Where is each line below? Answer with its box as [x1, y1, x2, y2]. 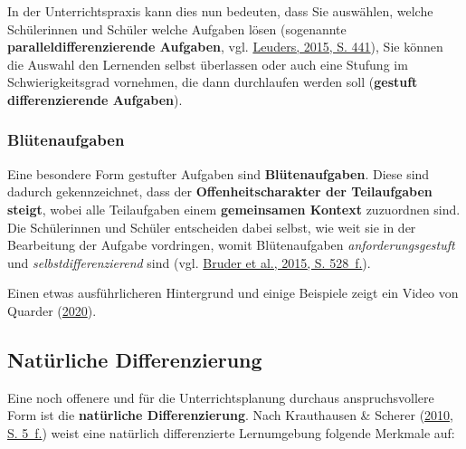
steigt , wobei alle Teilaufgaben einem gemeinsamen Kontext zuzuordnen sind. [7, 199, 461, 218]
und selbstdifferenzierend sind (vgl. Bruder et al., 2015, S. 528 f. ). [7, 253, 371, 272]
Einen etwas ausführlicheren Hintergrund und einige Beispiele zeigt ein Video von [7, 283, 459, 302]
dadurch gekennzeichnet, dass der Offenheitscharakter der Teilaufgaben [7, 182, 433, 201]
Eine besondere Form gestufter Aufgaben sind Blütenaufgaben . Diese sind [7, 164, 430, 183]
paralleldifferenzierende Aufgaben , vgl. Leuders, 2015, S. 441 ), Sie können [7, 37, 443, 56]
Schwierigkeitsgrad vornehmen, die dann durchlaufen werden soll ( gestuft [7, 72, 418, 91]
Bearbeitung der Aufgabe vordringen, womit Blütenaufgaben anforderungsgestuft [7, 235, 455, 254]
